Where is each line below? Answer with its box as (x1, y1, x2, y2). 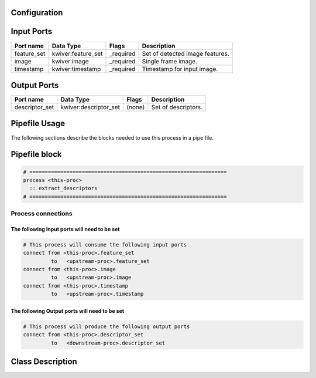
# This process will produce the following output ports (23, 323, 190, 330)
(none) (126, 103, 145, 112)
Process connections (11, 210, 73, 218)
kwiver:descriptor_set (60, 103, 120, 112)
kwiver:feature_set (51, 49, 103, 58)
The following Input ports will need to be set (11, 225, 120, 232)
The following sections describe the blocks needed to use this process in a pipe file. (11, 134, 214, 141)
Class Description (11, 356, 77, 366)
